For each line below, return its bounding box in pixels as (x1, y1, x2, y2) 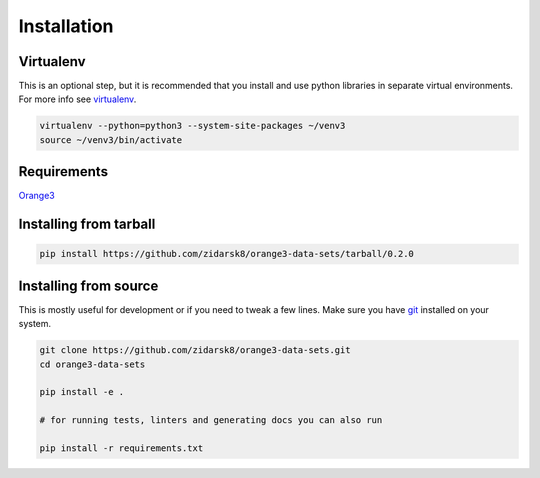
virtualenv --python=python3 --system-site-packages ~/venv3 (39, 120, 346, 132)
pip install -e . (39, 386, 125, 398)
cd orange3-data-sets (39, 358, 146, 370)
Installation (18, 15, 114, 37)
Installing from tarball (18, 216, 156, 233)
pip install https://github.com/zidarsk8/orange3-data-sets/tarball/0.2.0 (39, 248, 415, 260)
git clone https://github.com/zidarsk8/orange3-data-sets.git (39, 345, 351, 356)
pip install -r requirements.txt (39, 442, 204, 454)
